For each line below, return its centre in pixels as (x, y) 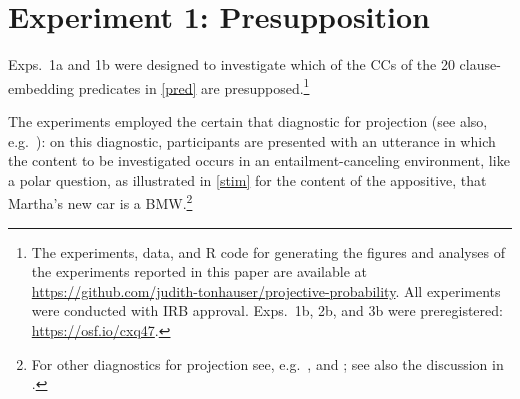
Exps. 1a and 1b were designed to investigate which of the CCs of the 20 (231, 64)
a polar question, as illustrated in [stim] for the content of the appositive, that (247, 179)
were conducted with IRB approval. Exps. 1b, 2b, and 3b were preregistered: (267, 310)
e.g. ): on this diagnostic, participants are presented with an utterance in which (252, 140)
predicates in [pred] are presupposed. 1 (194, 86)
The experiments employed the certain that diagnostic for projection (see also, (248, 120)
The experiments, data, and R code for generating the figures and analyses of (268, 251)
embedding (41, 87)
